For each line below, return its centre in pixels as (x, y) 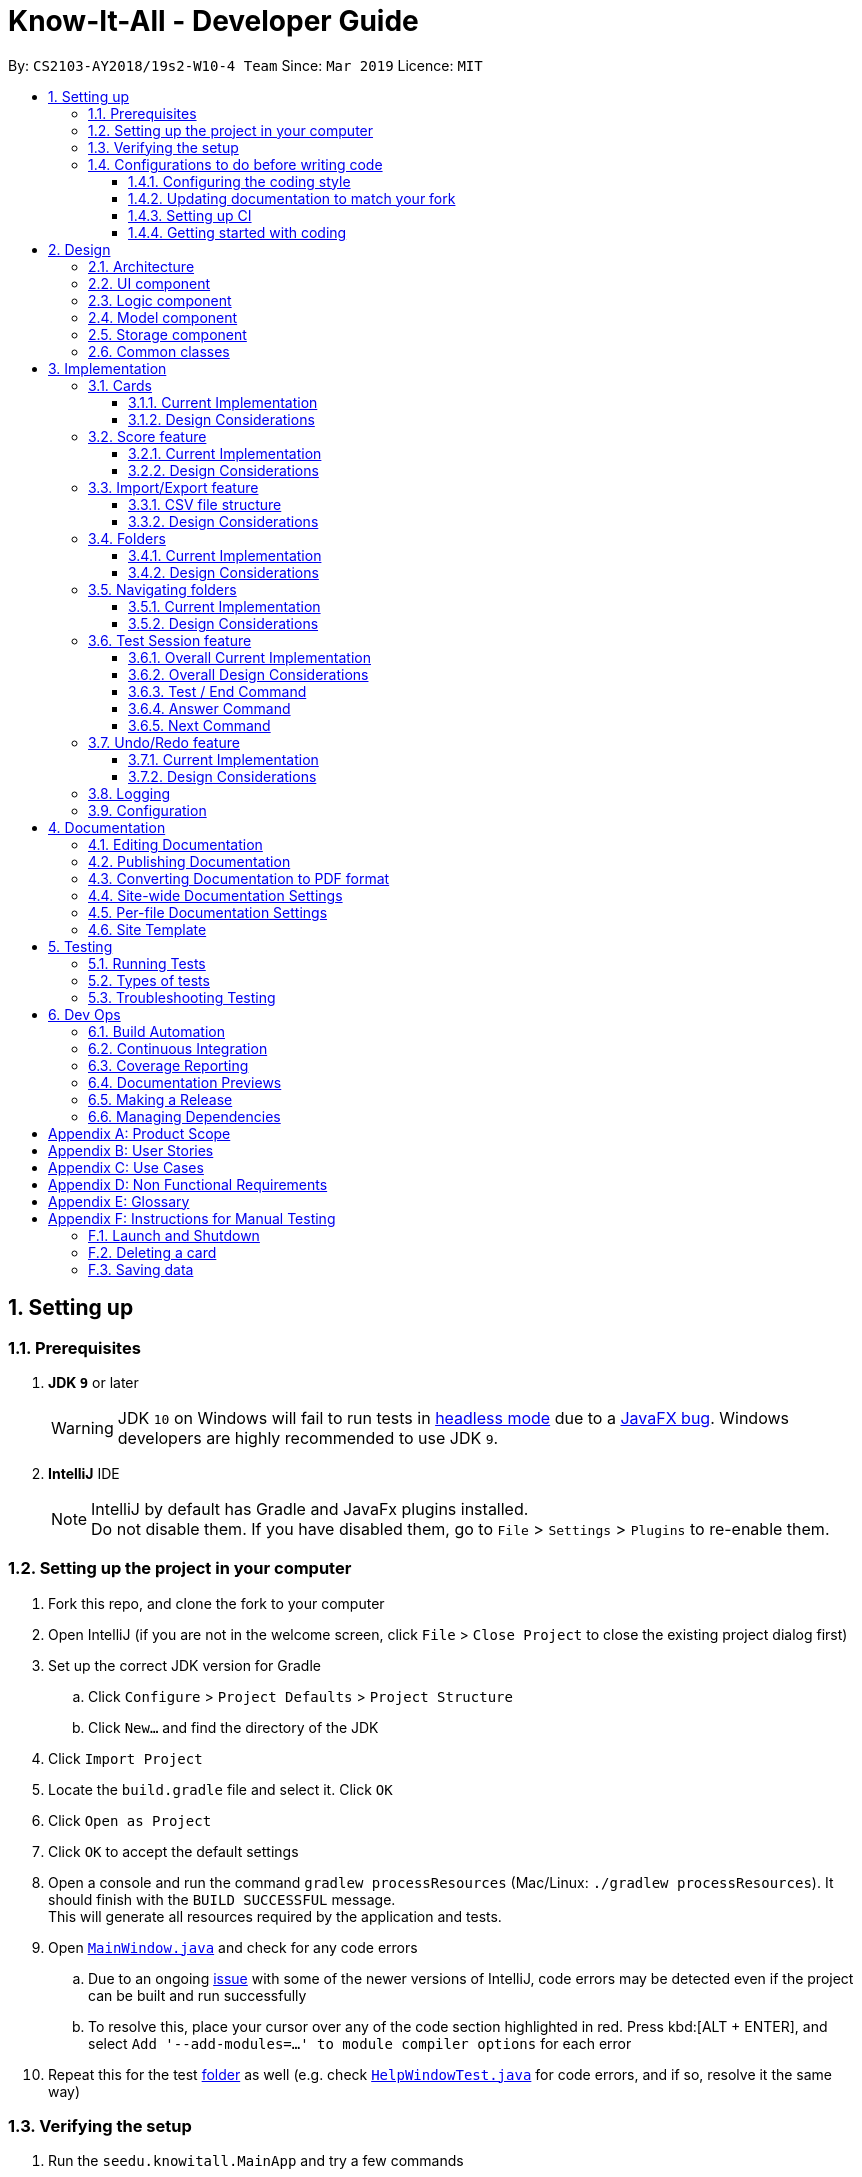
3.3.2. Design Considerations (223, 521)
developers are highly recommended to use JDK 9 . (308, 1437)
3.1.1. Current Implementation (223, 402)
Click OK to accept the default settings (173, 1851)
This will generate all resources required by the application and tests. (275, 1916)
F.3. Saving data (141, 1269)
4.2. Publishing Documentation (189, 861)
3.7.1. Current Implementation (223, 759)
